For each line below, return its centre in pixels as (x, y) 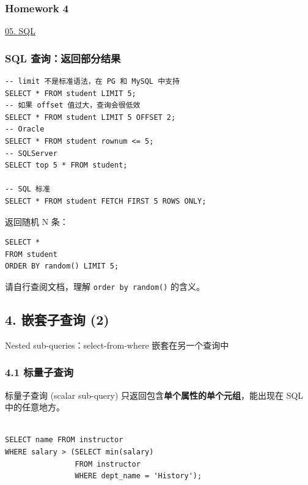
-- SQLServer (31, 153)
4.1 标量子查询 (39, 372)
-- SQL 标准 (28, 189)
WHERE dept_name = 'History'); (138, 476)
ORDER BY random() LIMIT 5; (62, 266)
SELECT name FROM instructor (64, 440)
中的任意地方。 (35, 407)
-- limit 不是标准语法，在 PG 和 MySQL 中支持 (92, 82)
